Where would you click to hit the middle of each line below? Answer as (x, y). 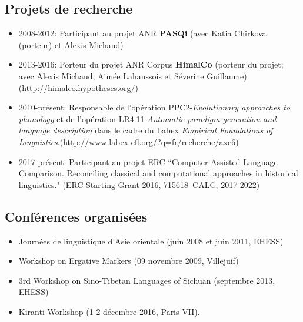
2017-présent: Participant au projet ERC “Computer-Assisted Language (148, 161)
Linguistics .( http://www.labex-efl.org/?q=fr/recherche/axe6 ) (129, 141)
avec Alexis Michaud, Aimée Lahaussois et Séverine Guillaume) (133, 76)
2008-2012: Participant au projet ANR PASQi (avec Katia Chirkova (142, 33)
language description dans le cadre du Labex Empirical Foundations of (146, 130)
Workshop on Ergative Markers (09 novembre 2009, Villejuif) (129, 261)
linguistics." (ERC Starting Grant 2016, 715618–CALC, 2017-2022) (139, 184)
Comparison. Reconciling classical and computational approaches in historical (158, 173)
